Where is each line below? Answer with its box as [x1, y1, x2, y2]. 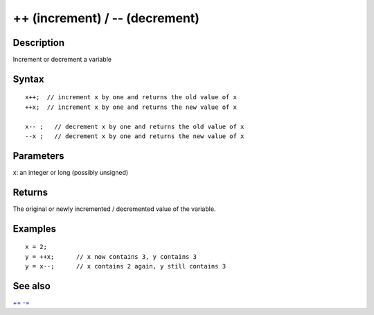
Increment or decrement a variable [12, 56, 112, 64]
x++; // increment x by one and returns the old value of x [25, 94, 237, 101]
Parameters [12, 150, 64, 162]
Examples [12, 223, 57, 235]
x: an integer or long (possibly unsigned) [12, 168, 129, 176]
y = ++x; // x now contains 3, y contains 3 [25, 253, 197, 260]
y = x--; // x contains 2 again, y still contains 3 [25, 262, 226, 271]
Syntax [12, 73, 44, 85]
